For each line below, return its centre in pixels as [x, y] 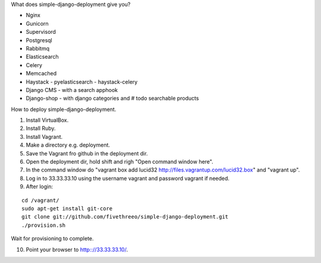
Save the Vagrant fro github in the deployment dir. [87, 153]
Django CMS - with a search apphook [72, 90]
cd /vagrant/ [40, 200]
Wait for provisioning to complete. [53, 239]
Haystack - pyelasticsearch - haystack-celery [82, 82]
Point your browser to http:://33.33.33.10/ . [77, 249]
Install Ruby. [41, 128]
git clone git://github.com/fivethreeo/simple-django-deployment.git [125, 217]
